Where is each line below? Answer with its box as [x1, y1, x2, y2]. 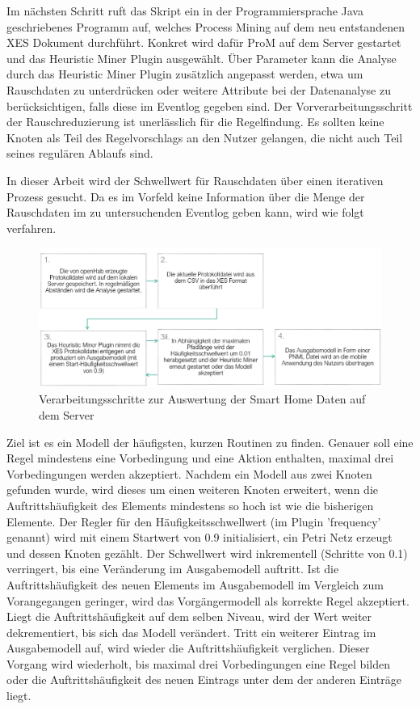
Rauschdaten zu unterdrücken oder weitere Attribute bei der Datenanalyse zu [6, 81, 391, 98]
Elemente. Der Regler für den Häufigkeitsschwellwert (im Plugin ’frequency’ [6, 513, 381, 530]
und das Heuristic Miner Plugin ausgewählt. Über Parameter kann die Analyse [6, 49, 397, 66]
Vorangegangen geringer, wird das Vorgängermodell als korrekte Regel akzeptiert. [6, 592, 409, 609]
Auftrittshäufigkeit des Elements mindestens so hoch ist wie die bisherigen [6, 496, 374, 513]
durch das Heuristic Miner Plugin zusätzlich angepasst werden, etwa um [6, 65, 363, 82]
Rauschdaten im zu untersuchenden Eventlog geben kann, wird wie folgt [6, 204, 364, 221]
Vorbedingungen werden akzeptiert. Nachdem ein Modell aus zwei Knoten [6, 465, 372, 482]
